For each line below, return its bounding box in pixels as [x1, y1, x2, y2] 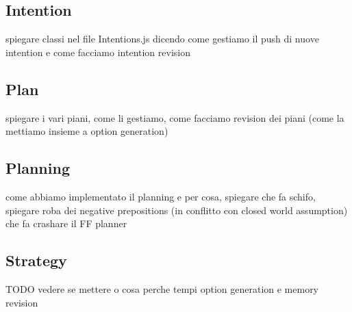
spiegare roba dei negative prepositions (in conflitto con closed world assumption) [5, 203, 348, 217]
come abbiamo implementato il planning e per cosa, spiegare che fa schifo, [5, 189, 316, 203]
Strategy [5, 250, 67, 271]
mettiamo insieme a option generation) [5, 124, 168, 138]
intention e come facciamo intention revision [5, 44, 190, 59]
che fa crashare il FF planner [5, 216, 127, 231]
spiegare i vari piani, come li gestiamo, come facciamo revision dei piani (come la [5, 110, 344, 125]
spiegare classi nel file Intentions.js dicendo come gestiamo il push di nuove [5, 31, 319, 46]
